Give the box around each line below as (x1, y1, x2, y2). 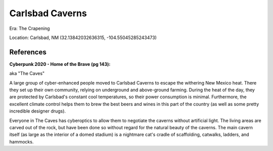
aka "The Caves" (9, 70, 45, 77)
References (9, 48, 47, 56)
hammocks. (9, 138, 34, 144)
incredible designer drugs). (9, 108, 66, 114)
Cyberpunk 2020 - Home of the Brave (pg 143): (9, 61, 111, 67)
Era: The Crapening (9, 25, 50, 31)
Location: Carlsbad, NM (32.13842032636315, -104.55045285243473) (9, 34, 157, 41)
